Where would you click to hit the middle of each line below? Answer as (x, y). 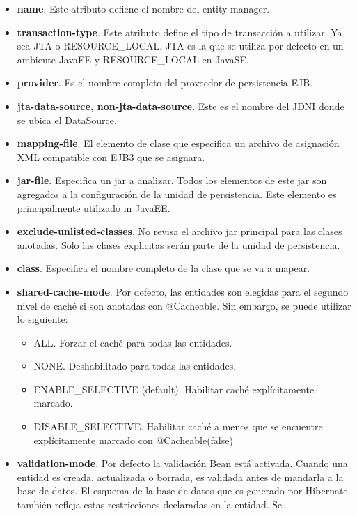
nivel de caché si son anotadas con (90, 305)
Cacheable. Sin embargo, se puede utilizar (262, 305)
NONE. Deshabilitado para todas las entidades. (135, 366)
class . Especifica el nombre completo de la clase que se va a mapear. (164, 268)
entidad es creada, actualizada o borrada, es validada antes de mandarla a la (180, 477)
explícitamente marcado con (93, 440)
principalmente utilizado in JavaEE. (94, 207)
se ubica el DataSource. (67, 120)
